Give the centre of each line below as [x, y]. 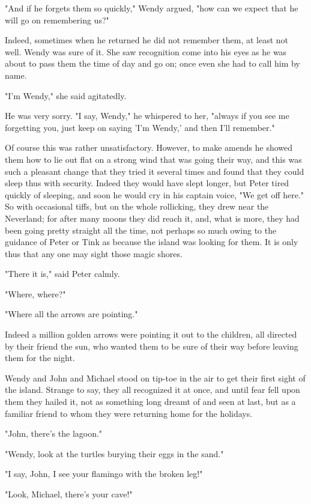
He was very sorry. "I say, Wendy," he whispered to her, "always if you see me [147, 116]
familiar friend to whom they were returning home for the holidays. [129, 413]
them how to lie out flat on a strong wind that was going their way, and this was [153, 159]
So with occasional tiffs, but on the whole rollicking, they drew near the [137, 206]
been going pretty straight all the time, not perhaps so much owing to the [141, 230]
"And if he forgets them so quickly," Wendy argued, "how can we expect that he [152, 8]
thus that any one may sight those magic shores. [94, 253]
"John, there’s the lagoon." [54, 433]
